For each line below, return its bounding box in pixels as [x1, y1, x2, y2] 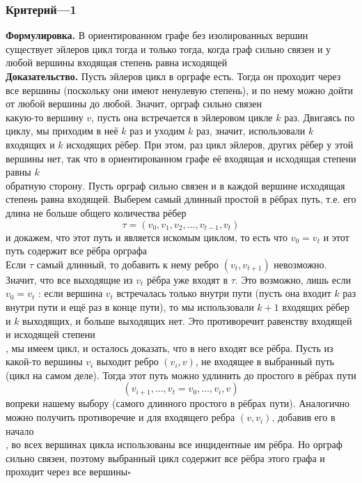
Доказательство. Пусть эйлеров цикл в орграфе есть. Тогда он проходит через [6, 69, 341, 83]
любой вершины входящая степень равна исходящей [6, 55, 228, 70]
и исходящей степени [6, 327, 95, 342]
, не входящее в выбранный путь [195, 354, 335, 369]
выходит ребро [96, 354, 159, 369]
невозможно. [274, 256, 327, 271]
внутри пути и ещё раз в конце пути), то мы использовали [6, 299, 254, 314]
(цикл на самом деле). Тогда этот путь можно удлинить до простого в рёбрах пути [6, 367, 356, 382]
